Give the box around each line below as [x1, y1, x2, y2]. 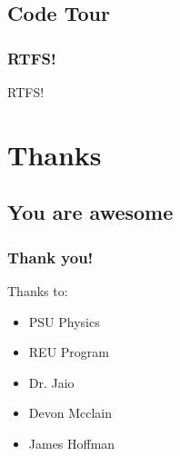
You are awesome [7, 198, 174, 226]
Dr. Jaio [28, 372, 75, 392]
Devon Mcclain [28, 403, 112, 422]
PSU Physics [28, 312, 100, 331]
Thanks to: [7, 281, 68, 300]
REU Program [28, 342, 109, 362]
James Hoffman [28, 433, 115, 452]
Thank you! [7, 245, 94, 268]
